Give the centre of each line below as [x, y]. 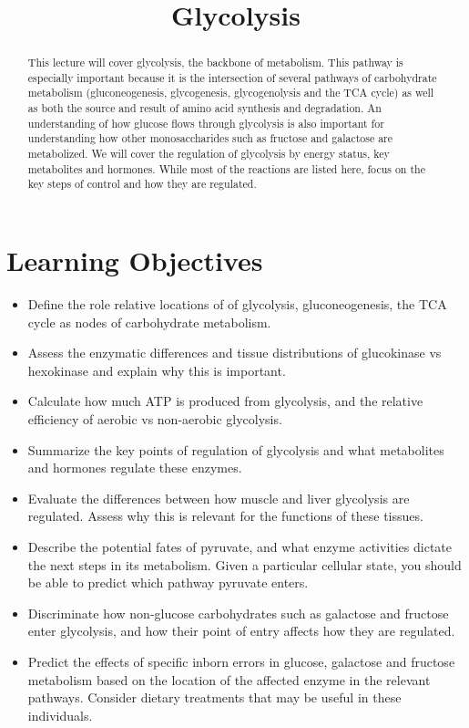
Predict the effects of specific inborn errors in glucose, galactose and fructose [241, 661]
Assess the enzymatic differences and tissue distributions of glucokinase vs [234, 353]
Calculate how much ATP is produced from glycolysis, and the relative [225, 401]
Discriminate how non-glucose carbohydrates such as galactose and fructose [238, 613]
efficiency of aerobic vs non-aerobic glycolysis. [155, 418]
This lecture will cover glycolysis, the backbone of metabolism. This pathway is [215, 62]
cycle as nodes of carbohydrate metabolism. [149, 322]
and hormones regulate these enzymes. [135, 468]
